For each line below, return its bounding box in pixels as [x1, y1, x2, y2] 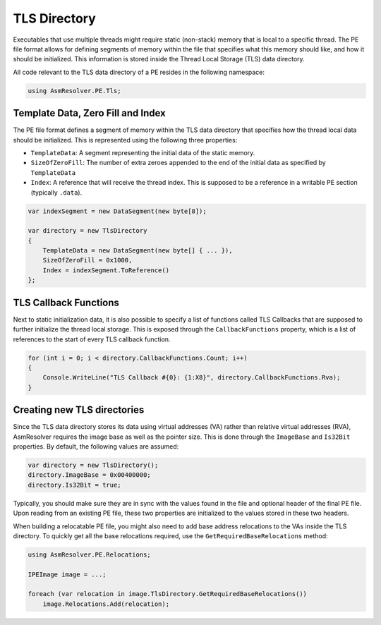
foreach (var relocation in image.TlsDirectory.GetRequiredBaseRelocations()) [28, 590, 307, 598]
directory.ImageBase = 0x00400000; [28, 471, 151, 479]
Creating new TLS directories [13, 404, 145, 416]
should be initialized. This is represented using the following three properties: [13, 135, 238, 144]
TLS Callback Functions [13, 296, 120, 308]
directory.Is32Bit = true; [28, 480, 121, 489]
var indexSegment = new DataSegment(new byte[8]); [28, 207, 207, 215]
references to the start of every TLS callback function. [13, 335, 171, 344]
